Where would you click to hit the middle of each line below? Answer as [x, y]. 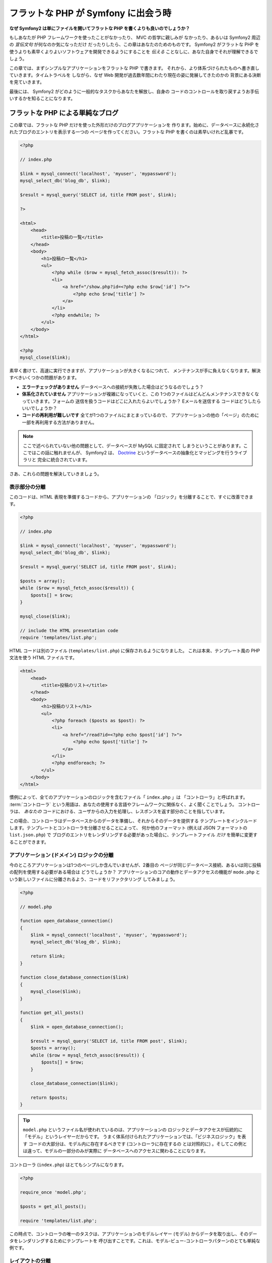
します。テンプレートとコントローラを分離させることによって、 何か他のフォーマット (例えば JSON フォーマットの [128, 828]
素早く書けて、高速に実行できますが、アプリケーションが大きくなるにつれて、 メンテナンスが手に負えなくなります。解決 [135, 371]
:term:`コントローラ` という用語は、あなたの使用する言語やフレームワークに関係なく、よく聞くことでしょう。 [123, 804]
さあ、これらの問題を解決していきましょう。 [55, 474]
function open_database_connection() [66, 921]
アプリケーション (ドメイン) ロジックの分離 [61, 855]
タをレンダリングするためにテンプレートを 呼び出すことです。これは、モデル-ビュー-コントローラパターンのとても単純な [135, 1241]
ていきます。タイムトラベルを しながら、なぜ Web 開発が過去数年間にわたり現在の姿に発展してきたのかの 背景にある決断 [135, 75]
